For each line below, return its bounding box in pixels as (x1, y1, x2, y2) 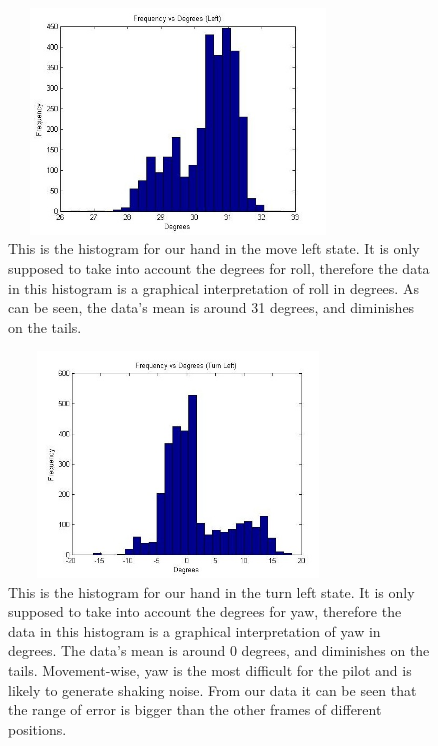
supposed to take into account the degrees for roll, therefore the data (8, 257, 430, 278)
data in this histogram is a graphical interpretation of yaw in (8, 620, 381, 641)
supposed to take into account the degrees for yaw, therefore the (8, 601, 402, 622)
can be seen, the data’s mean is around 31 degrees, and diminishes (8, 297, 415, 318)
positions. (8, 718, 67, 739)
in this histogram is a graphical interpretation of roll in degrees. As (8, 277, 419, 298)
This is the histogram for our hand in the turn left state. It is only (8, 581, 415, 602)
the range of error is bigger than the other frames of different (8, 699, 382, 720)
